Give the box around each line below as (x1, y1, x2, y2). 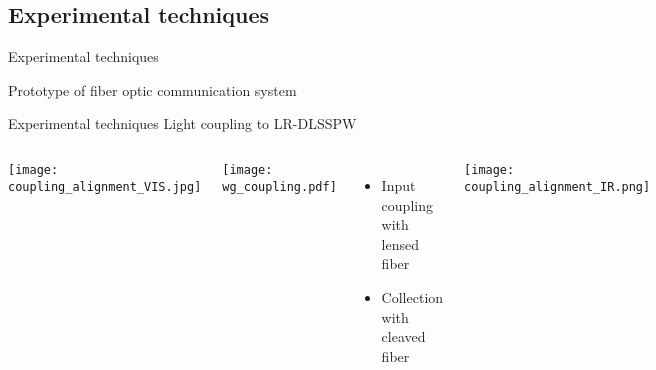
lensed (381, 233, 420, 254)
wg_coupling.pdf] (222, 179, 337, 194)
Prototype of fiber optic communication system (8, 79, 297, 100)
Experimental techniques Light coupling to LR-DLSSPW (8, 113, 357, 134)
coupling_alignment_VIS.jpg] (8, 179, 202, 194)
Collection (381, 286, 444, 307)
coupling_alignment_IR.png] (464, 179, 651, 194)
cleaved (381, 326, 426, 347)
